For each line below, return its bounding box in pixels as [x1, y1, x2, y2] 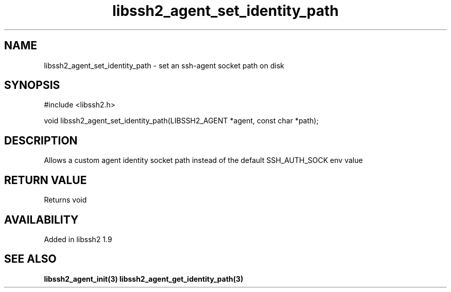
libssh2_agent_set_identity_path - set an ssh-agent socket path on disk [44, 61, 285, 70]
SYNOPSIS [4, 79, 60, 92]
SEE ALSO [4, 252, 57, 266]
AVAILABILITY [4, 213, 79, 226]
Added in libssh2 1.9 [44, 234, 112, 244]
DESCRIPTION [4, 134, 78, 147]
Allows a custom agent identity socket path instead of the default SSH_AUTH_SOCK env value [44, 156, 363, 165]
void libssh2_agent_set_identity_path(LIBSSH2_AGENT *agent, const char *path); [44, 116, 319, 125]
